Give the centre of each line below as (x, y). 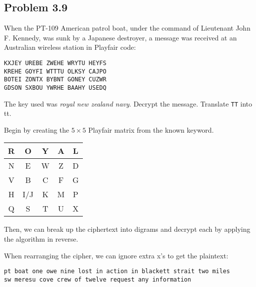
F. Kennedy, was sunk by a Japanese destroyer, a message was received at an (120, 37)
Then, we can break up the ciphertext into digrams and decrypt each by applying (127, 229)
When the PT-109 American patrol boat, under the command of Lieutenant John (127, 28)
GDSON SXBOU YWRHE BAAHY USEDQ (55, 88)
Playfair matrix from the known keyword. (151, 129)
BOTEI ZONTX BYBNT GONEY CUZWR (55, 80)
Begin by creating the (37, 129)
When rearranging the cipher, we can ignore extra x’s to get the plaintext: (116, 255)
